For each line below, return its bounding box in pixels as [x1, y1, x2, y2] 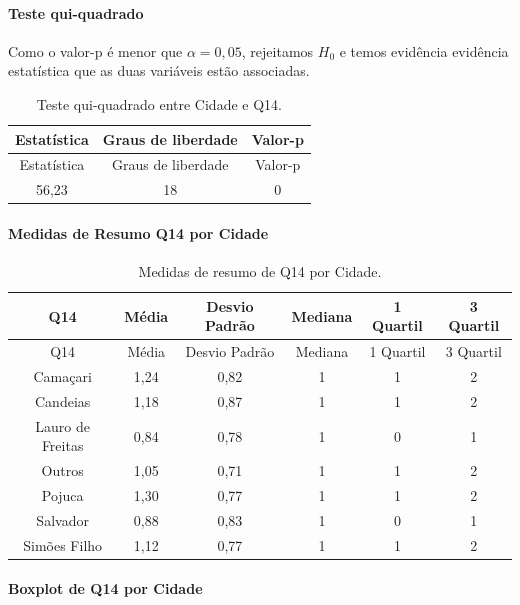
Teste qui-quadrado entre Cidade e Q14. [36, 93, 282, 114]
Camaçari [33, 366, 92, 387]
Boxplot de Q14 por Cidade [8, 578, 203, 599]
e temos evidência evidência [339, 40, 509, 61]
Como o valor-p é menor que [8, 40, 183, 61]
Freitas [41, 435, 84, 456]
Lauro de [35, 415, 90, 436]
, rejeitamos [241, 40, 314, 61]
